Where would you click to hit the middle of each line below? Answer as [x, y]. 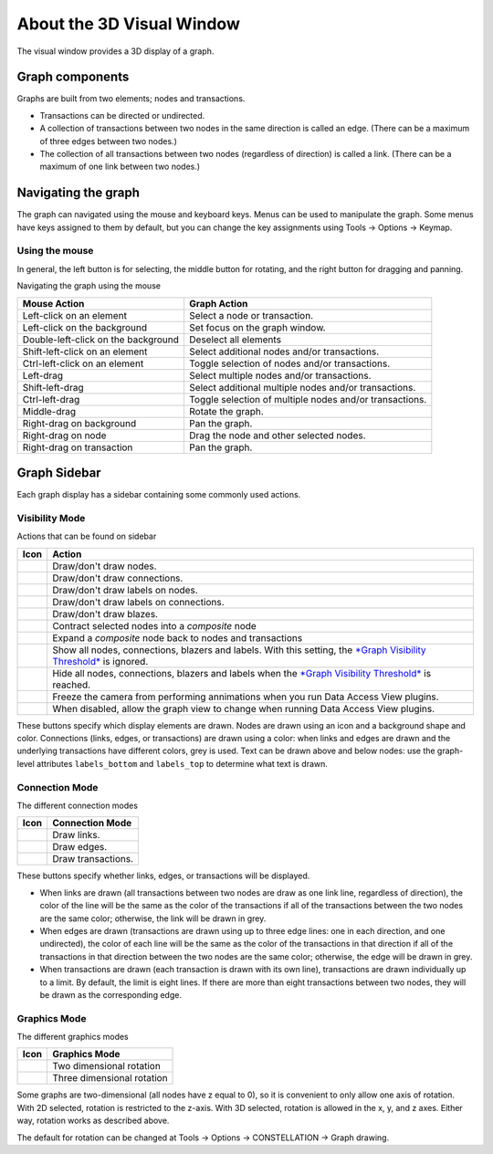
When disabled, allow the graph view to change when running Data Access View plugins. [243, 708]
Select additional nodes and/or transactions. [284, 351]
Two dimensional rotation [106, 1066]
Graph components [73, 77]
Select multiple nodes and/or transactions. [280, 375]
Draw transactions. [93, 859]
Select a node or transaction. [251, 315]
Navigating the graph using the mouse [89, 286]
